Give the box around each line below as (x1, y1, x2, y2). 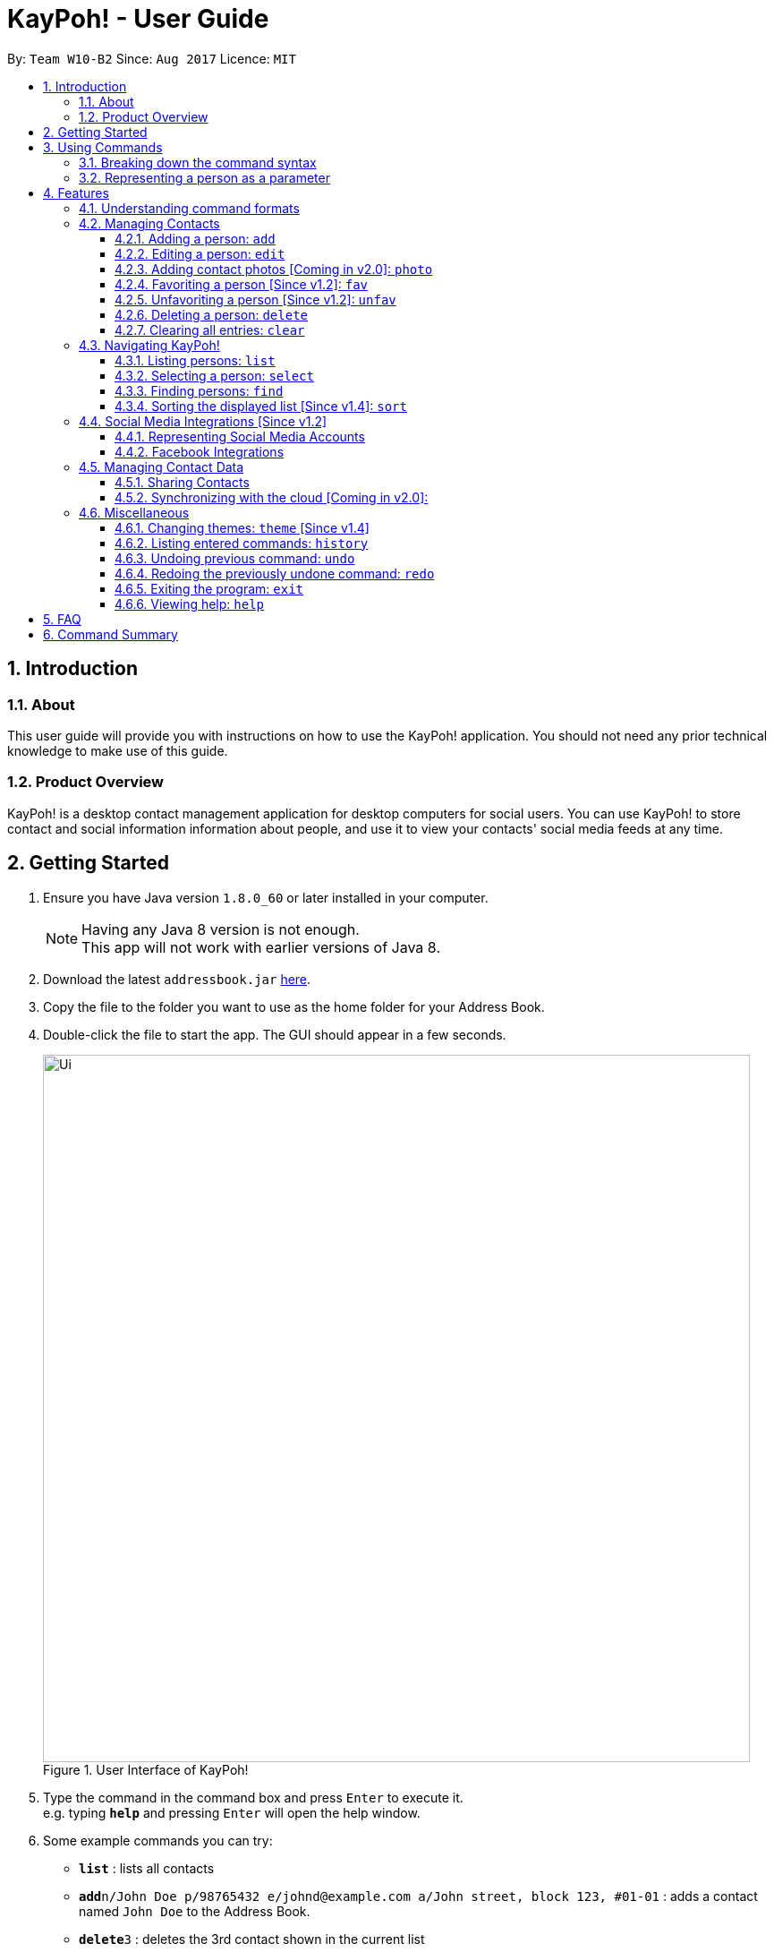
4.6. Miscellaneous (79, 504, 190, 520)
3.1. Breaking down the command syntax (79, 154, 317, 170)
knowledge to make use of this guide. (7, 742, 228, 758)
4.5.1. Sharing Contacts (115, 474, 250, 490)
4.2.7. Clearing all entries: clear (115, 321, 305, 338)
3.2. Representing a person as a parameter (79, 169, 330, 185)
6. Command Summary (43, 626, 178, 642)
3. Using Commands (43, 139, 163, 155)
